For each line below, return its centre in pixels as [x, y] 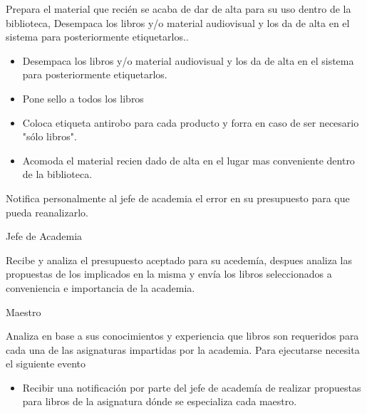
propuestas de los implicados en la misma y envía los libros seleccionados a [169, 274]
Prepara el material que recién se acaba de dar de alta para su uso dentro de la [179, 9]
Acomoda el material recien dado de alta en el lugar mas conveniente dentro [188, 160]
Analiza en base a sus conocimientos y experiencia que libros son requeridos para [182, 336]
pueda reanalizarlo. [47, 212]
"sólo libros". [50, 136]
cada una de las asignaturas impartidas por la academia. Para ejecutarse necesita [183, 349]
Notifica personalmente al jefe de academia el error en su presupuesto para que [178, 198]
